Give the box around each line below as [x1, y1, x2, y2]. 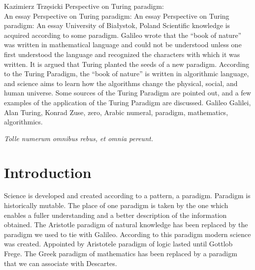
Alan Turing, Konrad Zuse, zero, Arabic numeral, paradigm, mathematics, [4, 107, 228, 117]
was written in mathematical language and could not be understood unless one [4, 39, 242, 50]
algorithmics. [4, 117, 43, 127]
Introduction [4, 162, 92, 182]
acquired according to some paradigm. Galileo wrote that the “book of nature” [4, 30, 242, 40]
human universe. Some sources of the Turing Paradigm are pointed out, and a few [4, 88, 251, 98]
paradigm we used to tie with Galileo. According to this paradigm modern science [4, 229, 251, 239]
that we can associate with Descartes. [4, 258, 117, 268]
